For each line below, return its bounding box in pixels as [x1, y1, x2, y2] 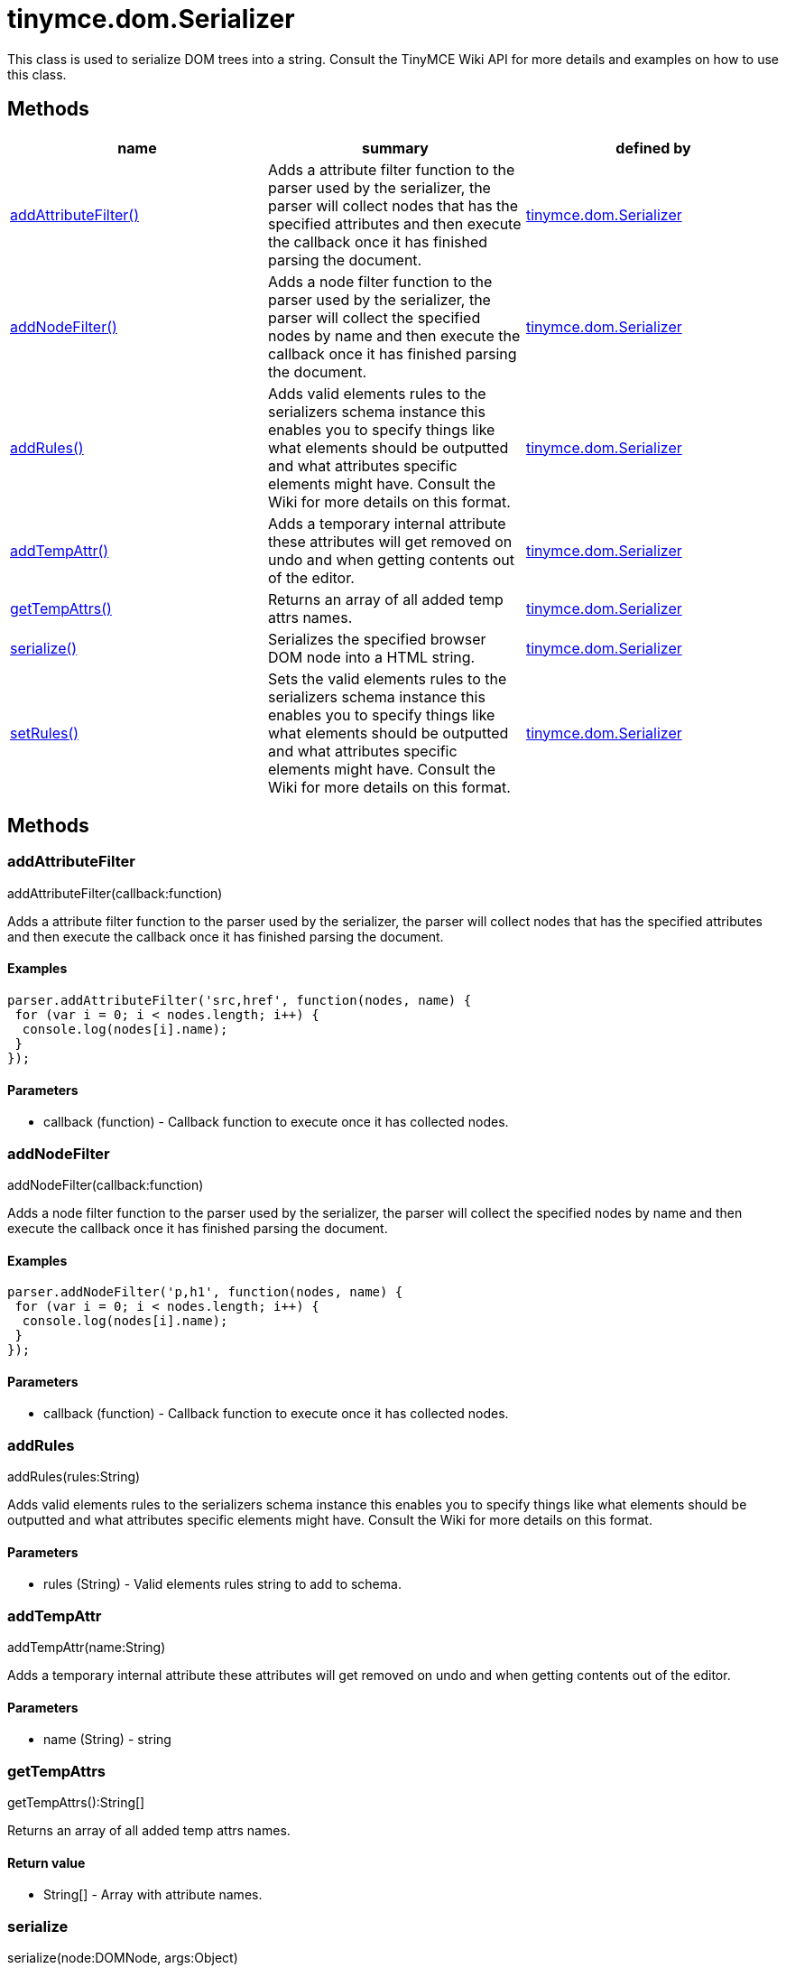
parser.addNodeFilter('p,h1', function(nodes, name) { [7, 1285, 403, 1300]
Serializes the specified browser [267, 629, 486, 648]
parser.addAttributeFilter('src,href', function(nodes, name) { [7, 993, 472, 1008]
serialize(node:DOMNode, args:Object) [7, 1950, 238, 1966]
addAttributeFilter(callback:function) [7, 885, 223, 901]
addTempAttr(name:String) [7, 1639, 166, 1656]
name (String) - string [43, 1731, 171, 1748]
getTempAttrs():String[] [7, 1795, 145, 1811]
